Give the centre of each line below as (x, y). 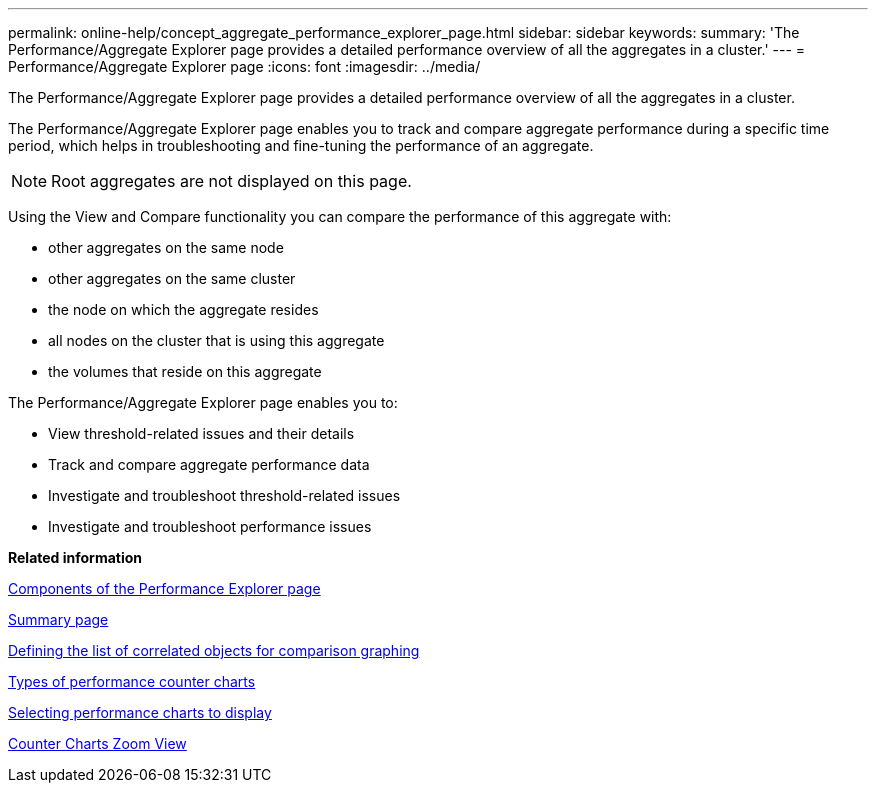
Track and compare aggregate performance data (209, 464)
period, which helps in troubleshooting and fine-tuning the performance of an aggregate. (301, 145)
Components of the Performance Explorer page (164, 588)
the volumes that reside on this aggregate (185, 371)
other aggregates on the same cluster (172, 278)
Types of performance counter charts (132, 681)
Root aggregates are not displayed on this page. (231, 181)
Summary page (58, 619)
